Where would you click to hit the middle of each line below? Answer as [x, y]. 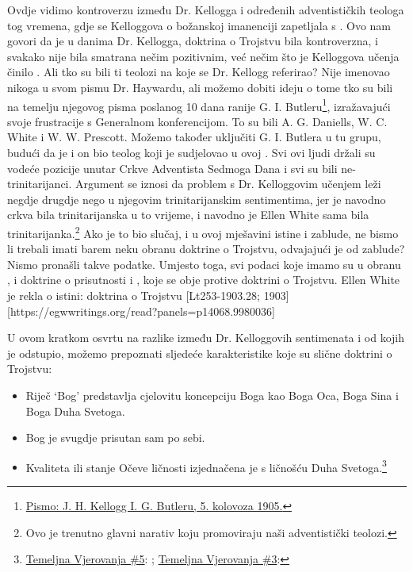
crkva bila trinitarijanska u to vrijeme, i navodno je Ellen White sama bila [188, 215]
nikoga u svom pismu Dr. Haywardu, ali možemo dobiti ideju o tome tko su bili [200, 87]
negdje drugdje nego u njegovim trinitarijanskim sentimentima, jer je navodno [197, 199]
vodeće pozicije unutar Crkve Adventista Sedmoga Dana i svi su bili [172, 168]
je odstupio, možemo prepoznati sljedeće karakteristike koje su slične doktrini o [200, 353]
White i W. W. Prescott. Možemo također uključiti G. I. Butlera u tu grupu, [194, 137]
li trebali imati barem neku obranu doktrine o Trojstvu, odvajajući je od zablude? [206, 249]
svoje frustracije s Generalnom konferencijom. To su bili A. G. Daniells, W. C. [197, 121]
